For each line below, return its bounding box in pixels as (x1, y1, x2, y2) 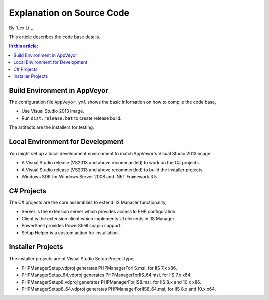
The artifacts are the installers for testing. (9, 124, 94, 130)
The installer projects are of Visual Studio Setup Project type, (9, 256, 134, 262)
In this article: (9, 43, 38, 49)
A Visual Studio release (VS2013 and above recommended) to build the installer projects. (21, 167, 204, 173)
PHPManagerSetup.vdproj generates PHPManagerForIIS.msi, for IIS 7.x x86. (21, 265, 177, 271)
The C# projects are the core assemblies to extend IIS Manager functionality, (9, 200, 167, 205)
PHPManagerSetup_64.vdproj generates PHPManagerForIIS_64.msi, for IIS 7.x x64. (21, 272, 192, 278)
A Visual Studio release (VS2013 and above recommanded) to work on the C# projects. (21, 160, 200, 166)
